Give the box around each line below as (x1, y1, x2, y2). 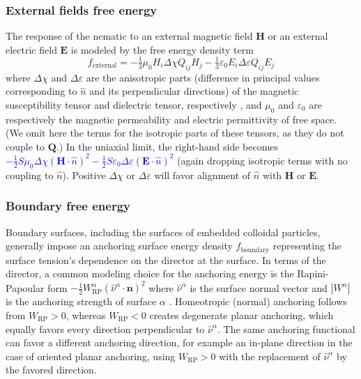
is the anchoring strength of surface (6, 294, 157, 309)
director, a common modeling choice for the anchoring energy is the (6, 266, 294, 281)
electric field (6, 42, 57, 56)
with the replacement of (219, 348, 321, 363)
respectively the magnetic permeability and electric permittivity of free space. (6, 111, 337, 126)
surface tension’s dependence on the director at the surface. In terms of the (6, 252, 326, 267)
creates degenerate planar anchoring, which (149, 307, 334, 322)
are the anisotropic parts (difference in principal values (86, 70, 320, 84)
